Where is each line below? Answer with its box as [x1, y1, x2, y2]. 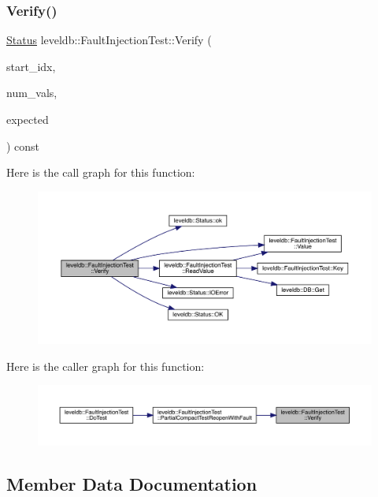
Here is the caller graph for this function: [6, 357, 205, 374]
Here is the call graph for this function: [6, 164, 195, 181]
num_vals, [6, 84, 57, 101]
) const [6, 137, 40, 154]
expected [6, 111, 49, 127]
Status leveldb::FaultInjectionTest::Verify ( [6, 32, 212, 48]
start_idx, [6, 58, 56, 74]
